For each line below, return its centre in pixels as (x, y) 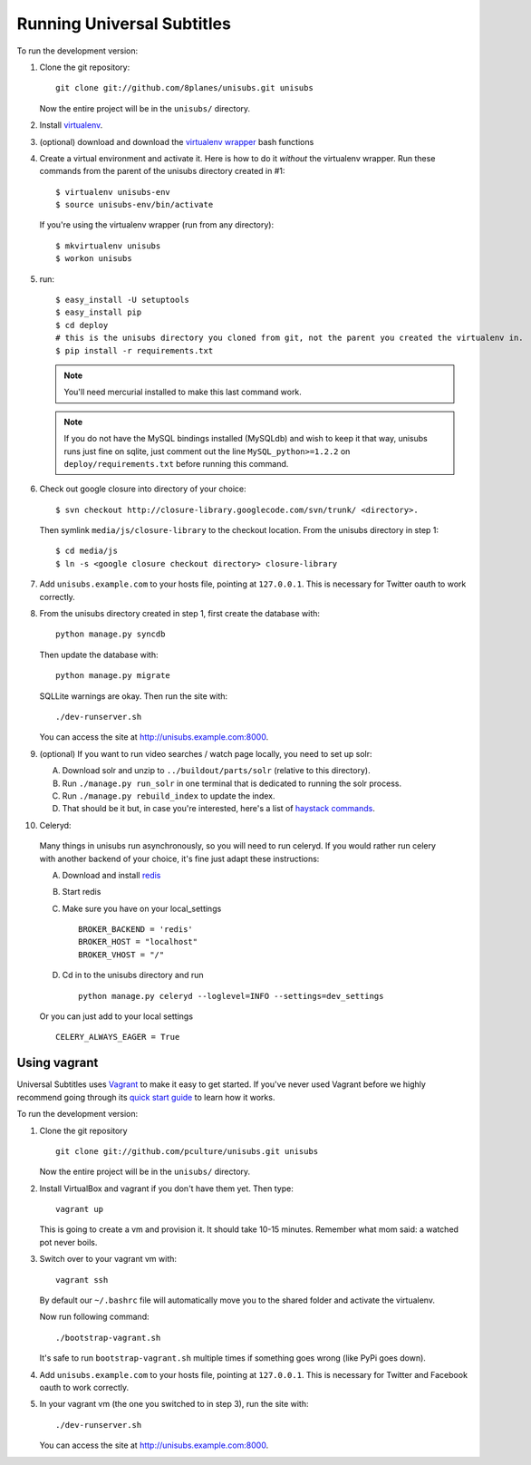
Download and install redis (111, 875)
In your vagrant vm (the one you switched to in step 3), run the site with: (174, 1404)
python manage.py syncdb (111, 634)
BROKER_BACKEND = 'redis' (136, 930)
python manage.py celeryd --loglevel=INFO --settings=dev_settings (231, 996)
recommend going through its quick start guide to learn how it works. (146, 1097)
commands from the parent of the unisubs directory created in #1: (162, 171)
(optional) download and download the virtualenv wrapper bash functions (177, 141)
